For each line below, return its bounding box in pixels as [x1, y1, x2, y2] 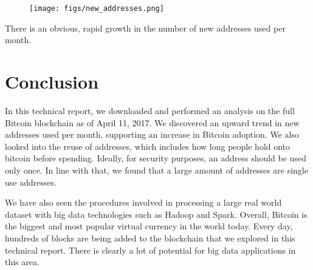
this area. [5, 255, 40, 268]
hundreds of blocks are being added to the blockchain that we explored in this [5, 231, 295, 244]
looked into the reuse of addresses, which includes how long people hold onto [5, 140, 291, 152]
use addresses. [5, 175, 57, 188]
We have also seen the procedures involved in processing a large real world [5, 196, 282, 209]
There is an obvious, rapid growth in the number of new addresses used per [5, 21, 286, 34]
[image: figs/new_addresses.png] [29, 4, 164, 13]
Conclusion [5, 69, 99, 94]
